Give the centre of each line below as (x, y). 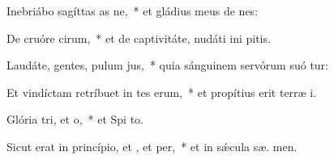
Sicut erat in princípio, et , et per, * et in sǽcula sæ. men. (152, 146)
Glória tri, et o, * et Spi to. (75, 119)
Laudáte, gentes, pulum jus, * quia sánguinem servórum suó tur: (167, 65)
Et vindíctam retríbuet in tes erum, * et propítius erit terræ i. (162, 92)
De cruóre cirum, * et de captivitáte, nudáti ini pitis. (139, 38)
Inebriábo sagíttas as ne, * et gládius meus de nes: (133, 11)
